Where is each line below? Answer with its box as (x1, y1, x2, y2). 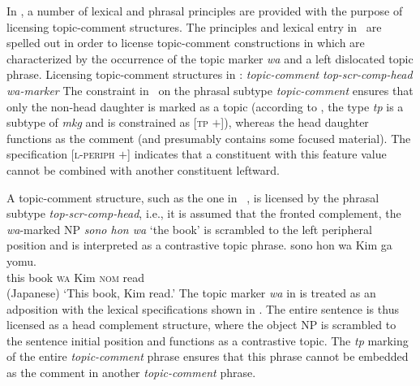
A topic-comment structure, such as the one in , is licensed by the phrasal (6, 189, 379, 206)
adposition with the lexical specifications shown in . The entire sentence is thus (6, 300, 399, 317)
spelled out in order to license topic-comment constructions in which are (6, 34, 365, 51)
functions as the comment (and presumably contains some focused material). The (6, 129, 411, 146)
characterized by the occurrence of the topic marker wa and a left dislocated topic (6, 50, 414, 67)
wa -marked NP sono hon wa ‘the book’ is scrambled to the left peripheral (6, 220, 372, 237)
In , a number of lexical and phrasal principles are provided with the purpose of (6, 2, 403, 19)
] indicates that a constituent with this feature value (127, 145, 387, 163)
